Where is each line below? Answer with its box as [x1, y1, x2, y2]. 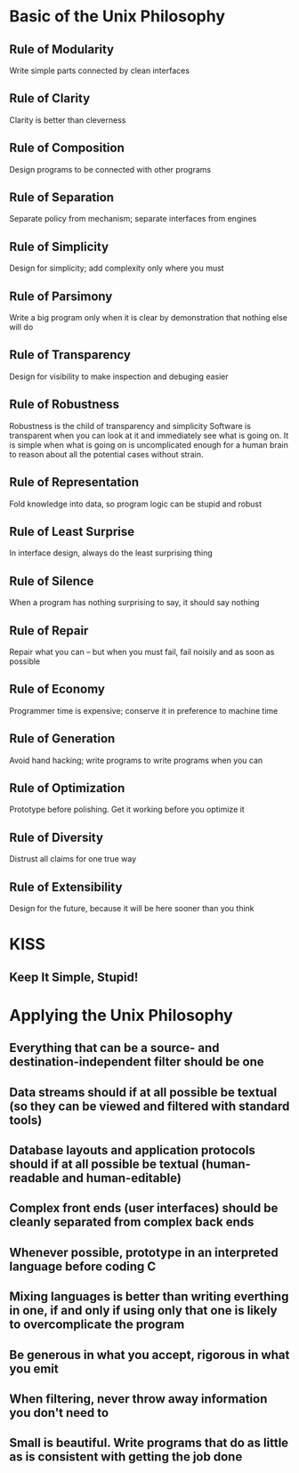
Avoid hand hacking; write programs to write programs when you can [9, 755, 263, 765]
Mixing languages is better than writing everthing [9, 1289, 289, 1305]
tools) [9, 1113, 43, 1128]
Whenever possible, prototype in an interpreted [9, 1244, 279, 1260]
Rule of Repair [9, 623, 89, 638]
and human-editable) [61, 1170, 182, 1186]
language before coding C [9, 1259, 157, 1274]
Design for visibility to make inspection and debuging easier [9, 371, 229, 382]
